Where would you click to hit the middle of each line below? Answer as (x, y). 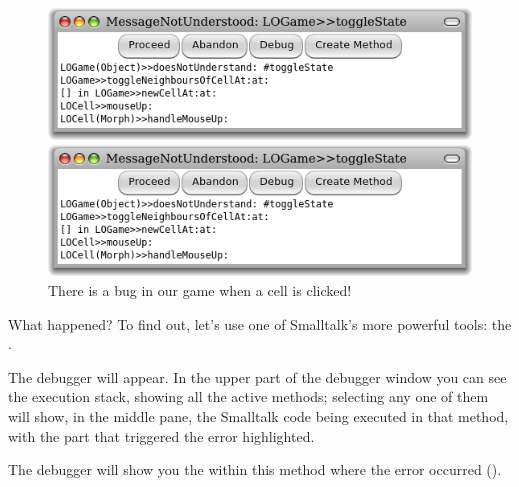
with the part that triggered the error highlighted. (161, 435)
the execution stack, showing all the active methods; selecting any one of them (248, 396)
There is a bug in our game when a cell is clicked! (200, 290)
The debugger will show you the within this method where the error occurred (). (255, 469)
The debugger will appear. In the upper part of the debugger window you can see (257, 376)
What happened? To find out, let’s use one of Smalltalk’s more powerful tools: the (260, 323)
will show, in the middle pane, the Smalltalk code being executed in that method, (258, 416)
